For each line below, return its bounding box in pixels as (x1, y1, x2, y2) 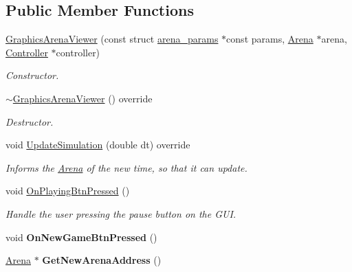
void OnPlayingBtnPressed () (5, 183, 130, 198)
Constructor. (5, 68, 59, 82)
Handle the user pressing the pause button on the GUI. (5, 206, 236, 220)
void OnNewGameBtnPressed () (5, 229, 157, 244)
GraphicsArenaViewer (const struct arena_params (5, 32, 219, 46)
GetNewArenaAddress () (42, 253, 162, 267)
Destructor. (5, 114, 54, 128)
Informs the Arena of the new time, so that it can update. (5, 160, 247, 174)
